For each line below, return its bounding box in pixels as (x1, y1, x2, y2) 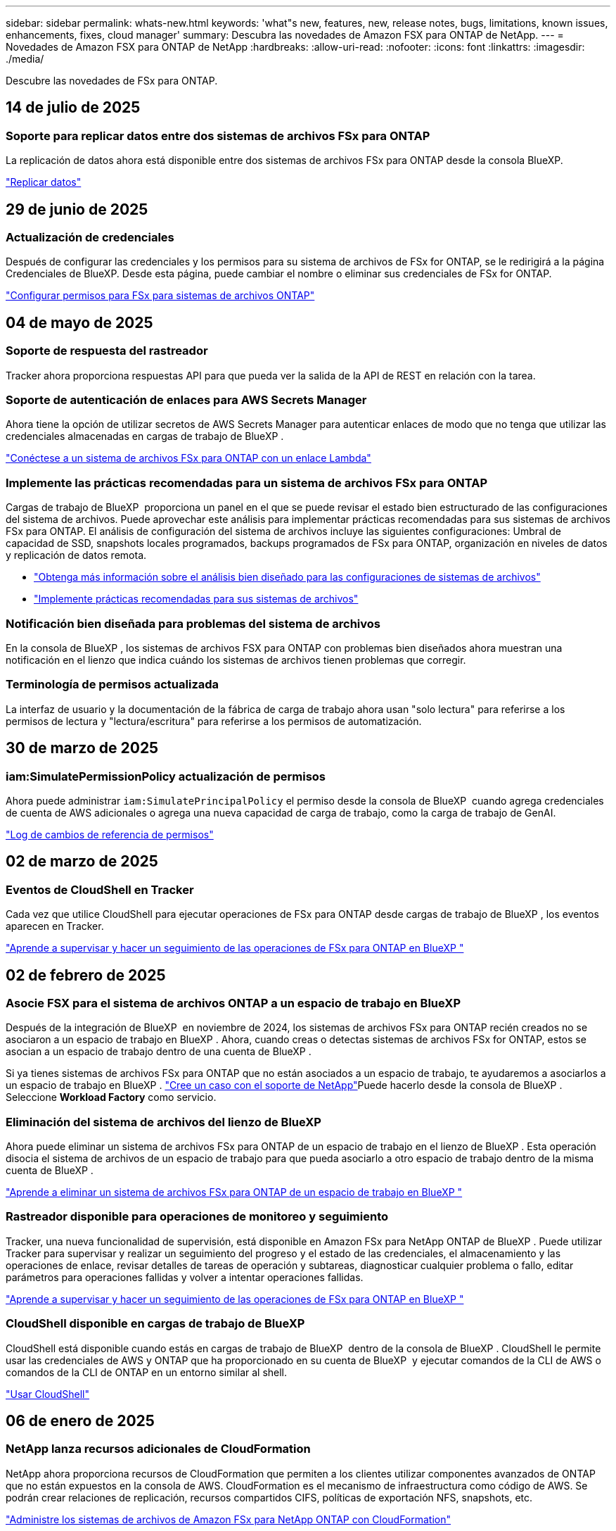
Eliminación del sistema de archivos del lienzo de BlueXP (6, 1114, 321, 1129)
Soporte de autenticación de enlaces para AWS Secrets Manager (6, 393, 367, 408)
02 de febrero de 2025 (6, 966, 166, 984)
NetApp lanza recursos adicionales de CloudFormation (6, 1442, 311, 1456)
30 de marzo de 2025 (6, 739, 159, 757)
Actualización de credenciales (6, 230, 174, 245)
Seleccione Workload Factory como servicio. (6, 1091, 217, 1104)
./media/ (6, 53, 44, 65)
